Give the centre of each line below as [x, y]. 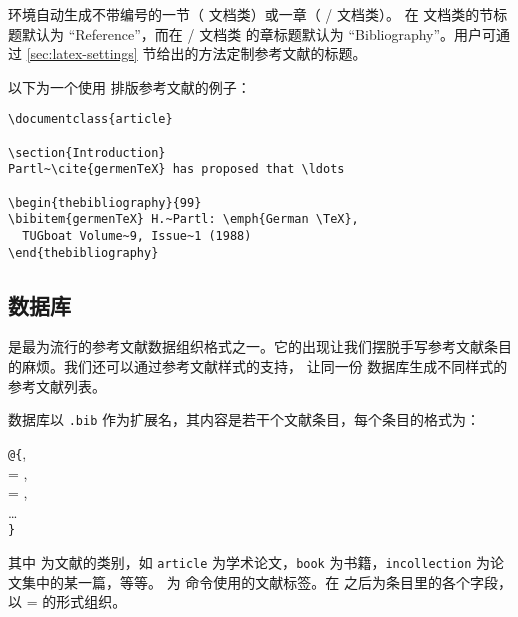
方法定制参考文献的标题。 [282, 53]
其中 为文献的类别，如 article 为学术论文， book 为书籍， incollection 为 [249, 562]
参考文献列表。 [57, 385]
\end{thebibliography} [83, 252]
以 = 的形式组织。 [67, 601]
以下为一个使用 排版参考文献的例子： [129, 86]
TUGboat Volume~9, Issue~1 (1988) [137, 235]
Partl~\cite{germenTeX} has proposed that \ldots [176, 169]
